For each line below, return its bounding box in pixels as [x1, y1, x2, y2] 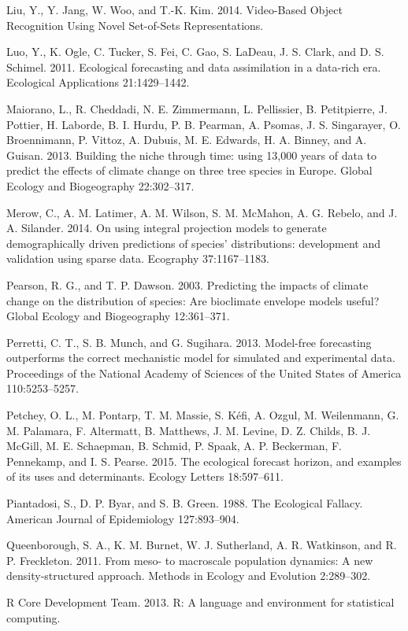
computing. [6, 609, 61, 625]
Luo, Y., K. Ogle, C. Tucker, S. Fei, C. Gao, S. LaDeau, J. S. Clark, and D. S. [6, 43, 384, 60]
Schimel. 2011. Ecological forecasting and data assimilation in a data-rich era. [6, 58, 381, 75]
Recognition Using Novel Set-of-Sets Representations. [6, 17, 264, 33]
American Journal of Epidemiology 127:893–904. [6, 510, 239, 526]
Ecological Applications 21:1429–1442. [6, 74, 190, 90]
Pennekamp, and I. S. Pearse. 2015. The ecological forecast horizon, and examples [6, 452, 402, 469]
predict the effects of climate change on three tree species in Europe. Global [6, 162, 373, 179]
